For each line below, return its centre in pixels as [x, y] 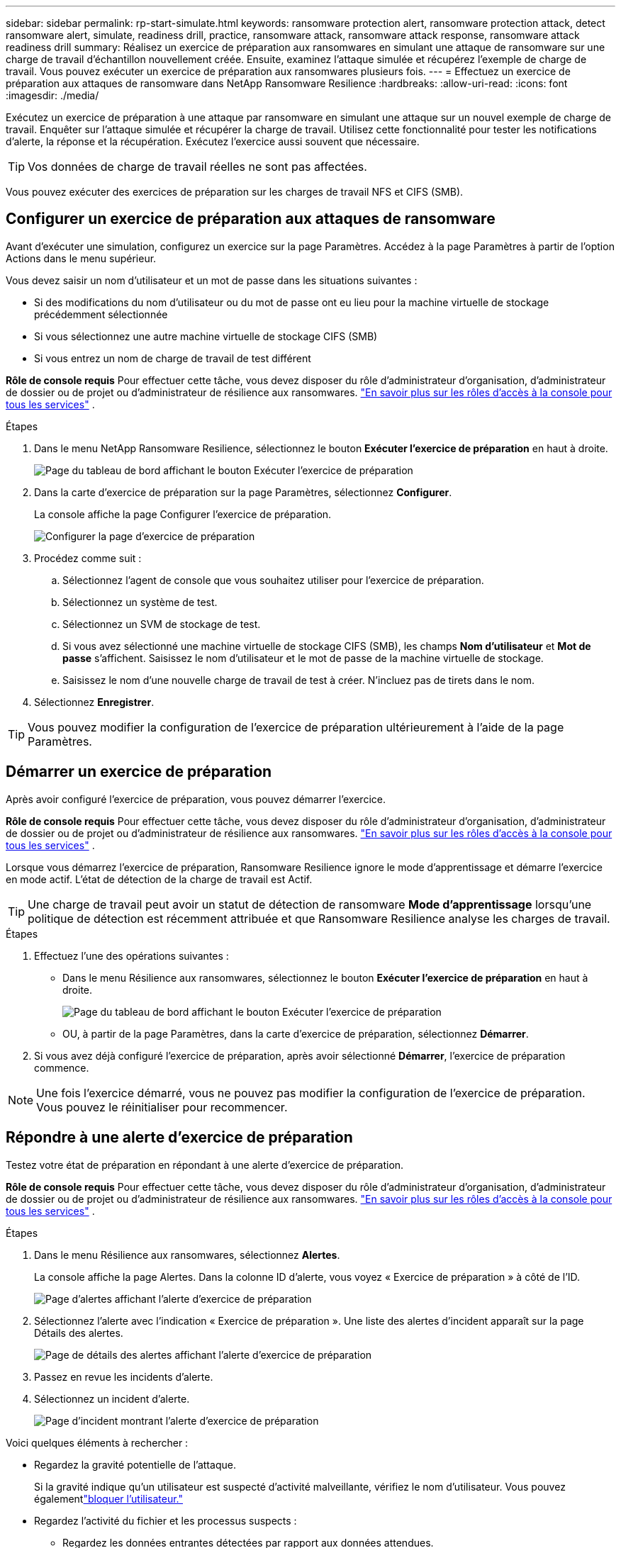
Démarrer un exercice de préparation [139, 772]
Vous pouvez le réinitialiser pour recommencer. [162, 1107]
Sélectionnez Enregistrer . [94, 702]
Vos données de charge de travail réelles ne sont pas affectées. [197, 167]
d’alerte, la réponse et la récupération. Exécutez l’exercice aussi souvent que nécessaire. [213, 141]
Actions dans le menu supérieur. [81, 258]
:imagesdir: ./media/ [52, 95]
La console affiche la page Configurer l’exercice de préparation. [183, 514]
